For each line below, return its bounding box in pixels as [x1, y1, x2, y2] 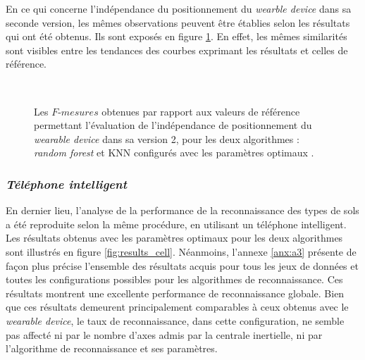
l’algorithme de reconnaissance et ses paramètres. [6, 341, 218, 356]
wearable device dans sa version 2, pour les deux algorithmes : [34, 131, 299, 146]
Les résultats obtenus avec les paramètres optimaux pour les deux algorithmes [6, 230, 343, 245]
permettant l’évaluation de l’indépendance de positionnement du [34, 118, 312, 132]
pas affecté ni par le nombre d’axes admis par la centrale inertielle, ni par [6, 327, 323, 342]
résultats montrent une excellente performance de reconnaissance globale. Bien [6, 285, 345, 300]
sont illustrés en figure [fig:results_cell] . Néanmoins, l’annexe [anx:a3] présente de [6, 244, 357, 259]
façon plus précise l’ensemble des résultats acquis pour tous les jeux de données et [6, 258, 359, 273]
